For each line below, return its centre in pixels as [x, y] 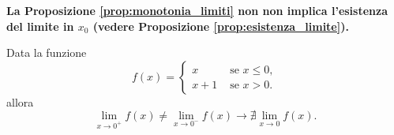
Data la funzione [47, 52]
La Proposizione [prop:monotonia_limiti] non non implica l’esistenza [197, 10]
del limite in [40, 26]
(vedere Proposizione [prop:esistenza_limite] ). [221, 26]
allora [20, 101]
